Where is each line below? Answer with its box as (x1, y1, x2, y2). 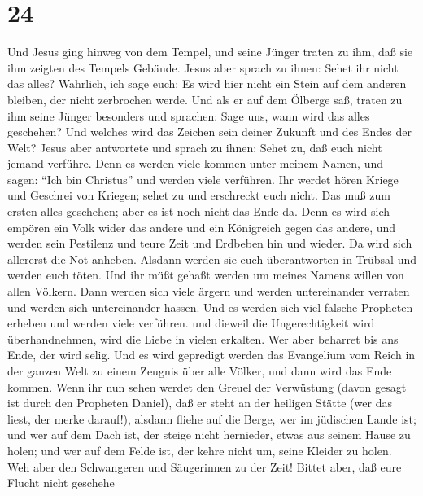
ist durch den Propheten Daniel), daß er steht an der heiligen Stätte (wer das (7, 394, 392, 411)
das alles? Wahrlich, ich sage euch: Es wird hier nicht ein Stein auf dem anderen (7, 75, 407, 92)
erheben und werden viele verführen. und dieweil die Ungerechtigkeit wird (7, 314, 375, 331)
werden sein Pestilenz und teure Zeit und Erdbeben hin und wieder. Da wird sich (7, 235, 412, 252)
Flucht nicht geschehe (7, 474, 115, 491)
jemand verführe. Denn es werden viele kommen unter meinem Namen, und (7, 155, 384, 172)
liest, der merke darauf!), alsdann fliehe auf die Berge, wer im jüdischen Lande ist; (7, 410, 416, 427)
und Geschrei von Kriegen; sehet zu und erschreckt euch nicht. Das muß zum (7, 187, 390, 204)
